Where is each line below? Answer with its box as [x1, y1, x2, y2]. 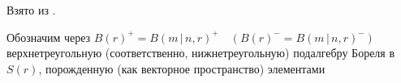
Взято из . [6, 2, 56, 18]
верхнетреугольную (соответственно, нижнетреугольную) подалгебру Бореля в [6, 44, 395, 61]
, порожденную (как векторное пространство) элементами [38, 60, 326, 77]
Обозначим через [6, 28, 91, 45]
